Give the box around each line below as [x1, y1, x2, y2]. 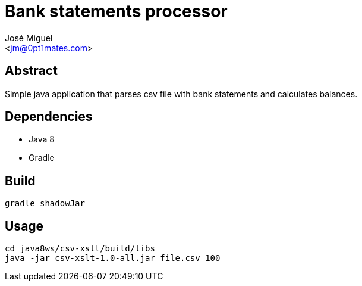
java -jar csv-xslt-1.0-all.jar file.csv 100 [5, 253, 221, 263]
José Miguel [5, 32, 53, 43]
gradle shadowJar [5, 198, 85, 209]
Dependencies [5, 109, 93, 125]
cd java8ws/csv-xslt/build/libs [5, 244, 155, 254]
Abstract [5, 63, 58, 79]
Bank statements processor [5, 1, 228, 21]
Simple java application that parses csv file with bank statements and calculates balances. [5, 88, 358, 99]
